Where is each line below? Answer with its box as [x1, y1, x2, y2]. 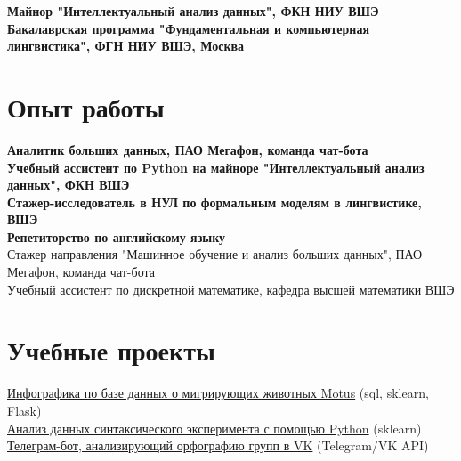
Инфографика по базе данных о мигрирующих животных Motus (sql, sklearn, [7, 384, 429, 402]
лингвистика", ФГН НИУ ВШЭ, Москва [7, 36, 245, 55]
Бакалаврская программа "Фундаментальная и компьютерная [7, 19, 370, 37]
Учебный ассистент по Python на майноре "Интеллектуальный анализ [7, 158, 425, 176]
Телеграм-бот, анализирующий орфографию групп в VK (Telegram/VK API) [7, 436, 429, 455]
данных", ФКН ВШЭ [7, 175, 130, 194]
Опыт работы [7, 88, 165, 125]
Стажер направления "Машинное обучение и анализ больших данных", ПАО [7, 245, 423, 263]
